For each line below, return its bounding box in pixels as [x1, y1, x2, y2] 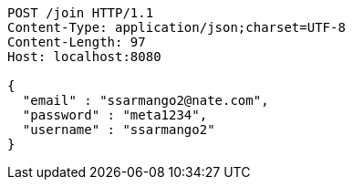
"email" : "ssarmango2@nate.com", [22, 93, 269, 108]
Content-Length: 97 [7, 35, 146, 49]
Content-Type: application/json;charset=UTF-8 [7, 20, 346, 35]
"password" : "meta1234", [22, 108, 208, 122]
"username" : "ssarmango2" [22, 122, 215, 137]
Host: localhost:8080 [7, 49, 161, 64]
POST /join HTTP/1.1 [7, 5, 154, 20]
